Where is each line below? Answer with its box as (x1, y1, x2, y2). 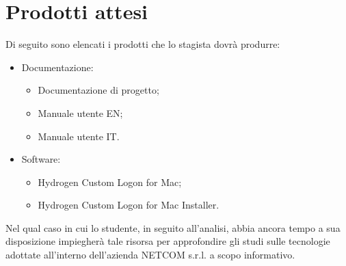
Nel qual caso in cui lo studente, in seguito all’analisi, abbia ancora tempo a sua (5, 220, 341, 235)
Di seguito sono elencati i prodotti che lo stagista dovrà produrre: (5, 37, 280, 51)
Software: (21, 152, 61, 166)
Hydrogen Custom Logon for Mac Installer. (38, 198, 219, 212)
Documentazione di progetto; (38, 83, 159, 97)
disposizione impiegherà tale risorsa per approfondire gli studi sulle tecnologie (5, 234, 330, 248)
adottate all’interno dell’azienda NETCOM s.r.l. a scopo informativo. (5, 248, 295, 262)
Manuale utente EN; (38, 105, 123, 120)
